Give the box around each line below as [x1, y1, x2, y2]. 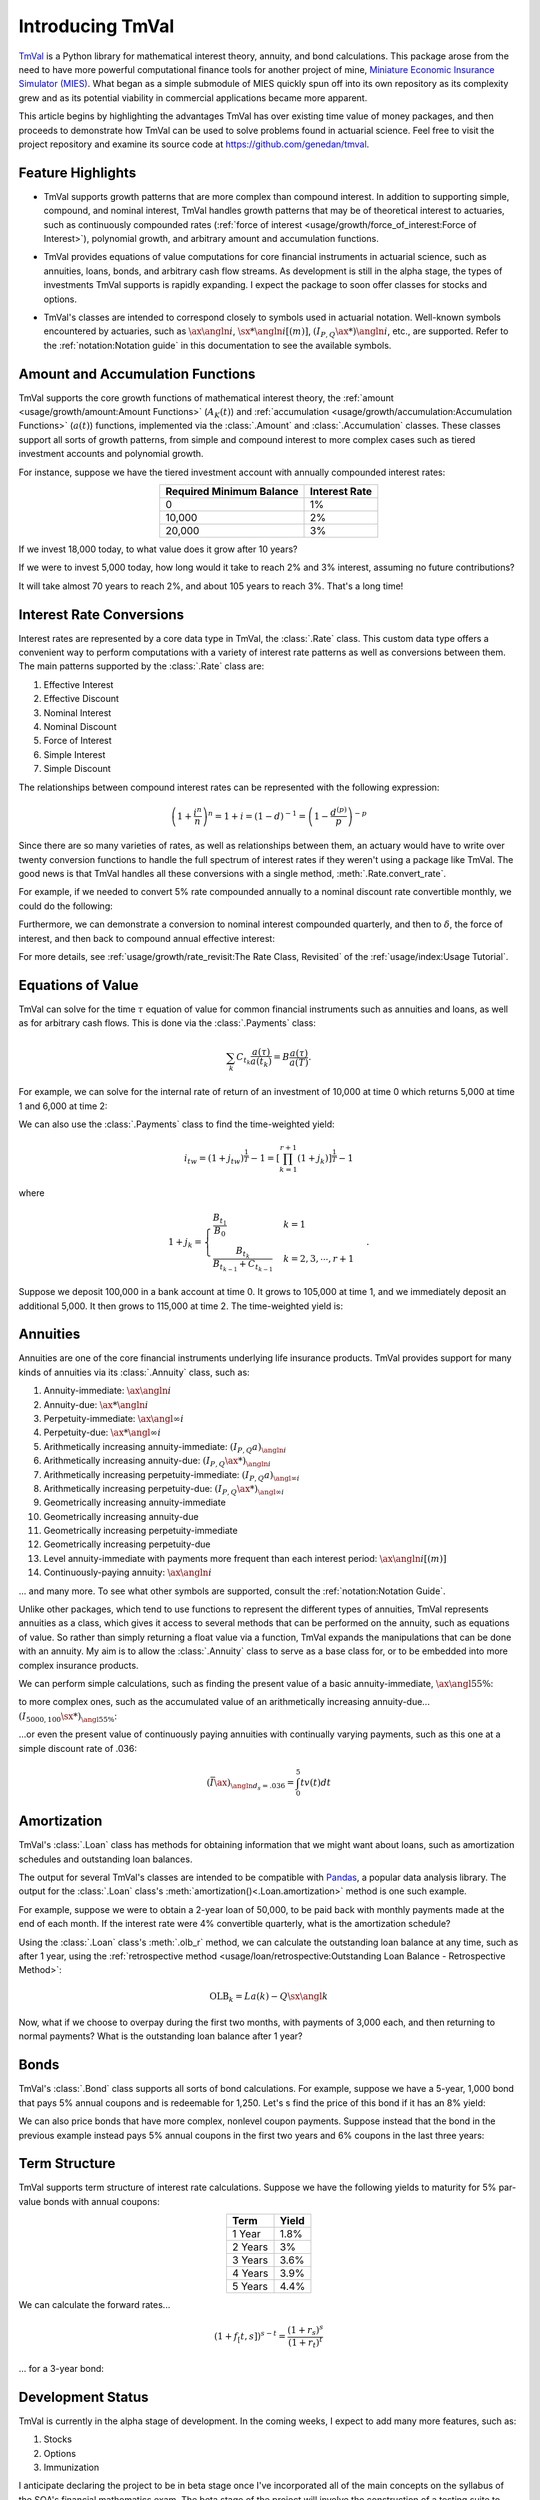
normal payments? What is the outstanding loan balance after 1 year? [18, 2030, 304, 2042]
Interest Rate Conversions [18, 606, 185, 623]
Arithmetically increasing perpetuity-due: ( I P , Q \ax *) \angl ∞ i [43, 1482, 285, 1497]
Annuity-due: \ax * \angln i [43, 1398, 149, 1410]
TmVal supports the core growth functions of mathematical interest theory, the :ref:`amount [18, 391, 394, 404]
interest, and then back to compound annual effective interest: [18, 932, 275, 944]
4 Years [231, 2266, 269, 2280]
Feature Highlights [18, 164, 137, 181]
